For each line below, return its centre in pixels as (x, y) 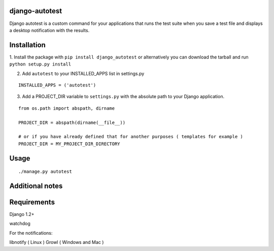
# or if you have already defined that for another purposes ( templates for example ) (131, 137)
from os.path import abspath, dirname (67, 108)
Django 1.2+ (22, 214)
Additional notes (36, 186)
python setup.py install (40, 64)
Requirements (32, 202)
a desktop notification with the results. (49, 30)
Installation (27, 45)
